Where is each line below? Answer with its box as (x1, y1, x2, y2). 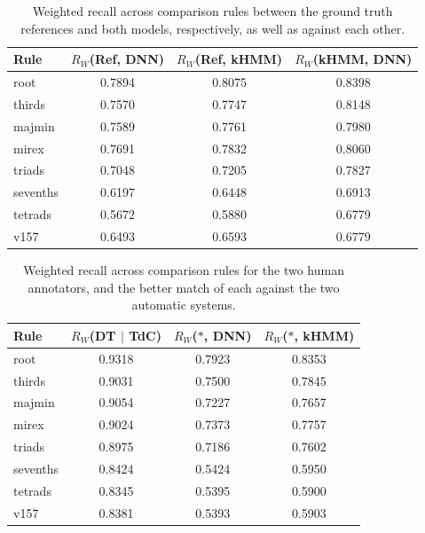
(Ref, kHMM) (194, 50, 283, 68)
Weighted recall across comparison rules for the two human (23, 261, 344, 279)
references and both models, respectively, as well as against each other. (20, 19, 405, 37)
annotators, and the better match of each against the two (28, 278, 340, 296)
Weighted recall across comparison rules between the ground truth (32, 2, 393, 20)
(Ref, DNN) (89, 50, 165, 68)
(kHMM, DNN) (312, 50, 413, 68)
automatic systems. (131, 295, 236, 314)
